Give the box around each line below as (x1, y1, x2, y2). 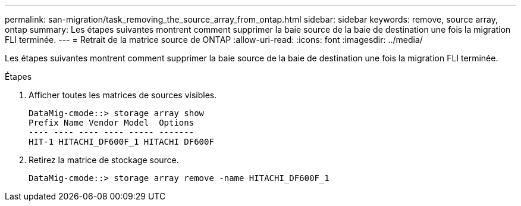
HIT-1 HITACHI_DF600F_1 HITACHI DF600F (29, 137, 214, 146)
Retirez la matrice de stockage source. (29, 155, 179, 165)
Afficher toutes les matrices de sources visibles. (29, 90, 217, 100)
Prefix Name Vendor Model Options (29, 118, 194, 127)
